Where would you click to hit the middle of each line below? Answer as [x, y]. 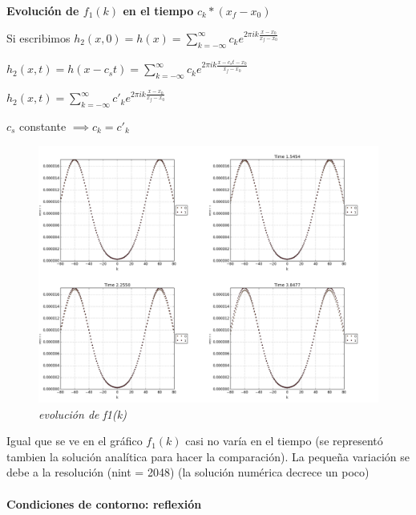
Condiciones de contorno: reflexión [104, 503]
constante [43, 126]
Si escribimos [38, 37]
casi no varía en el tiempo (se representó [284, 441]
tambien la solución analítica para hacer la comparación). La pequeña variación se [208, 456]
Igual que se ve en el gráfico [75, 441]
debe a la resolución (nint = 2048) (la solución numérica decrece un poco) [188, 472]
